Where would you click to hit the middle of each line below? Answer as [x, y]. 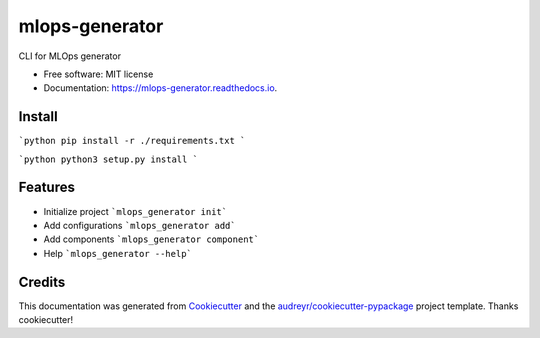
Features [46, 187]
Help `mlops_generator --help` [117, 253]
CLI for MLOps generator [70, 56]
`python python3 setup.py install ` [108, 159]
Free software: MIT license [98, 74]
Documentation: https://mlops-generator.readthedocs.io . [160, 88]
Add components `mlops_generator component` [151, 239]
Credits [42, 281]
